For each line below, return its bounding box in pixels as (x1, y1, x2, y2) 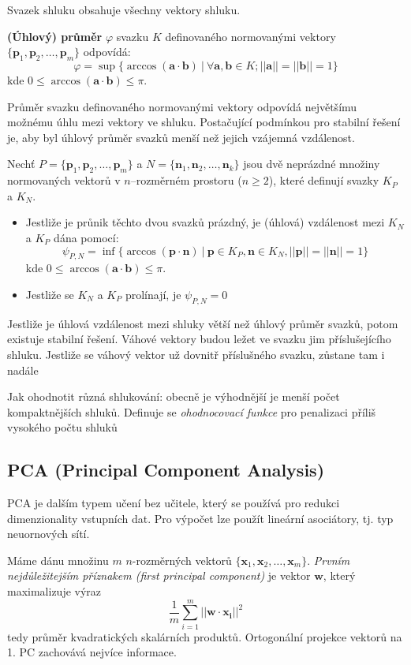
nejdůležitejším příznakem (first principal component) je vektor (7, 567, 311, 584)
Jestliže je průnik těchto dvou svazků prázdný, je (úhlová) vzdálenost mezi (25, 214, 385, 230)
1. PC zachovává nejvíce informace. (7, 644, 177, 660)
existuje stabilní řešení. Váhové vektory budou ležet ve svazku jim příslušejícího (7, 331, 391, 347)
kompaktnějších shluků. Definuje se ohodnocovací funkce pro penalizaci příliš (7, 403, 376, 420)
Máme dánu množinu (7, 551, 109, 568)
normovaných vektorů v (7, 172, 121, 189)
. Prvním (307, 551, 350, 568)
